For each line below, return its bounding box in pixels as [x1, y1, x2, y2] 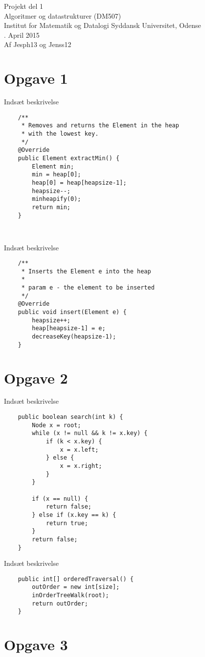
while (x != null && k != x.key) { [32, 430, 148, 437]
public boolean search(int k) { [18, 414, 123, 421]
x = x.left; [60, 446, 99, 453]
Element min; [32, 163, 74, 170]
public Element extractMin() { [18, 154, 120, 162]
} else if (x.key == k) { [32, 511, 116, 518]
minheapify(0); [32, 195, 81, 203]
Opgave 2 [4, 367, 68, 388]
